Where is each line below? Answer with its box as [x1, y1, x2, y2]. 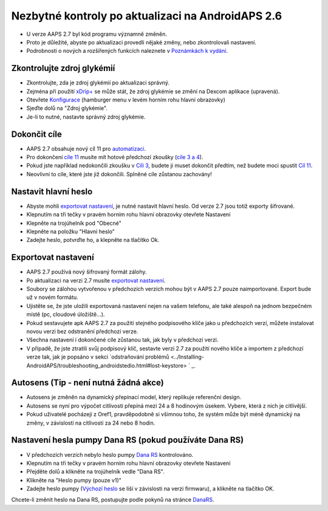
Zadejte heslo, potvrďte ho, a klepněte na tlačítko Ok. [26, 236, 160, 244]
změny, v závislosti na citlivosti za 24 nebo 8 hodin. [26, 419, 155, 427]
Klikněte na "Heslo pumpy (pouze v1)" [26, 476, 121, 484]
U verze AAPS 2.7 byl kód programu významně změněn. [26, 30, 167, 38]
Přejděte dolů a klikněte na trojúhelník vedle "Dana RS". [26, 468, 165, 475]
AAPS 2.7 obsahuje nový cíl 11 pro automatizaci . [26, 145, 146, 152]
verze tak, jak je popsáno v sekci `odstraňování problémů [26, 353, 169, 361]
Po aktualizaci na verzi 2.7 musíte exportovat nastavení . [26, 276, 166, 284]
